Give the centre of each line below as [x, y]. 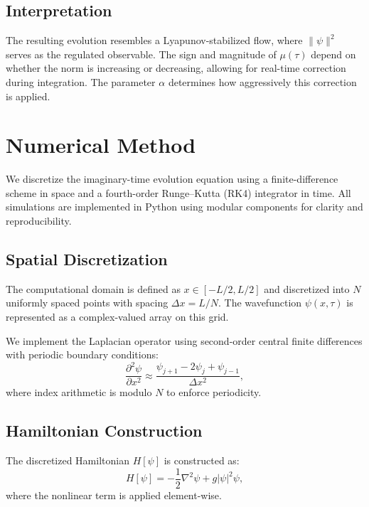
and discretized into [307, 288]
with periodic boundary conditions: [82, 354]
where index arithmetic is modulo [79, 392]
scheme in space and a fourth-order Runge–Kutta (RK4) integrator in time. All [178, 192]
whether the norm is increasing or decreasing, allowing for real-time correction [176, 68]
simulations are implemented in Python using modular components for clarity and [184, 207]
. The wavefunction [260, 303]
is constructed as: [202, 460]
